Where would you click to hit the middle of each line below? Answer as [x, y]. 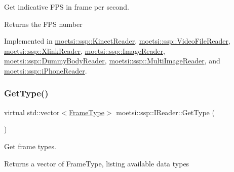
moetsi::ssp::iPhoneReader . [46, 70]
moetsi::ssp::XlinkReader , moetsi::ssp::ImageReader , [85, 50]
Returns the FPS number [43, 24]
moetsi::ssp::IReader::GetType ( [165, 112]
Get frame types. [30, 146]
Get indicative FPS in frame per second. [67, 7]
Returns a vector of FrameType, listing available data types [97, 163]
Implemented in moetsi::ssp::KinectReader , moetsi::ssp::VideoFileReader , [117, 41]
